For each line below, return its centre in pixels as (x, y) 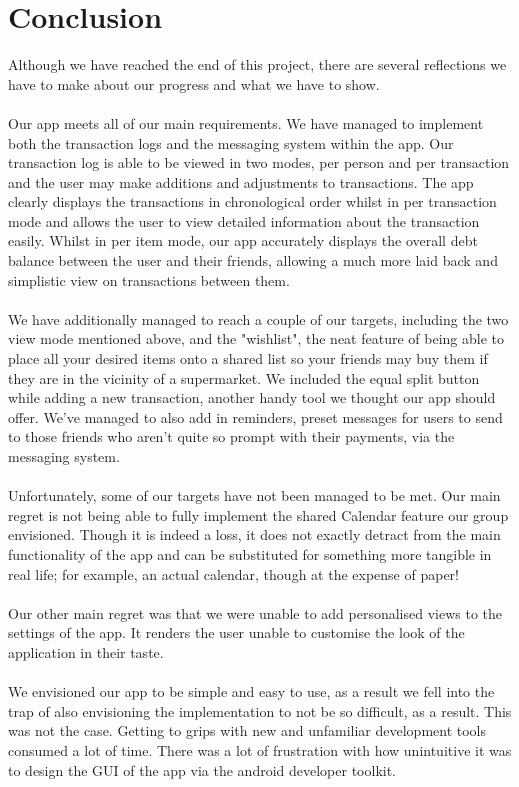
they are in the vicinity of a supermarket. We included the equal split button (244, 377)
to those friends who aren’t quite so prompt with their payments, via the (231, 436)
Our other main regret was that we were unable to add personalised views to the (255, 612)
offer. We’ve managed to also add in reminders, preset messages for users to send (255, 416)
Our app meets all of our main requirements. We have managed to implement (246, 122)
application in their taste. (86, 651)
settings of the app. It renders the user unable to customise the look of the (236, 632)
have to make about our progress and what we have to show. (194, 83)
